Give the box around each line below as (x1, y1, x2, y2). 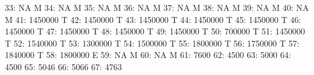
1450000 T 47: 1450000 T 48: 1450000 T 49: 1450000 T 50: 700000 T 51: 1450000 (5, 25, 305, 37)
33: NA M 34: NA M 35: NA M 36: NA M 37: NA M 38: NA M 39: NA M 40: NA (5, 1, 309, 13)
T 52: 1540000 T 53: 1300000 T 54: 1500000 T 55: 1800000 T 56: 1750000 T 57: (5, 36, 300, 49)
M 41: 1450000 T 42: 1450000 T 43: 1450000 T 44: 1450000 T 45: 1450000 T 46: (5, 13, 301, 25)
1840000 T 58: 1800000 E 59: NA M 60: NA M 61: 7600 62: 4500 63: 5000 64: (5, 48, 291, 61)
